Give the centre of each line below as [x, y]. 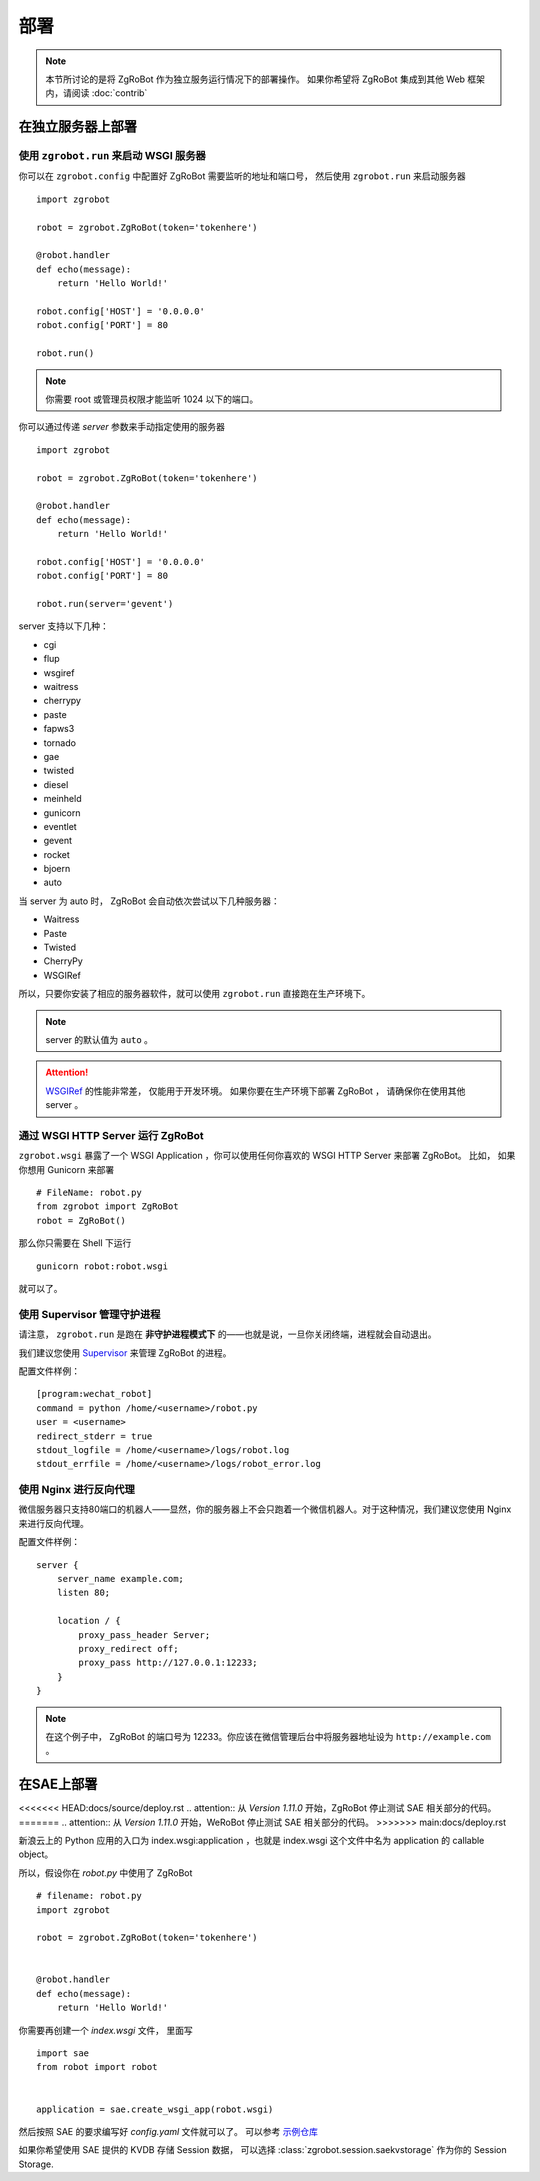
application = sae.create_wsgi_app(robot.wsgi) [155, 2109]
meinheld [62, 799]
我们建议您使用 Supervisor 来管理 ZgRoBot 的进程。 [125, 1352]
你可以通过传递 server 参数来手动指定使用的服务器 [121, 427]
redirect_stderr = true [94, 1436]
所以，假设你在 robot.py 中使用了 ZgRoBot [105, 1872]
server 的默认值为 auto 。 [99, 1039]
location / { [88, 1621]
